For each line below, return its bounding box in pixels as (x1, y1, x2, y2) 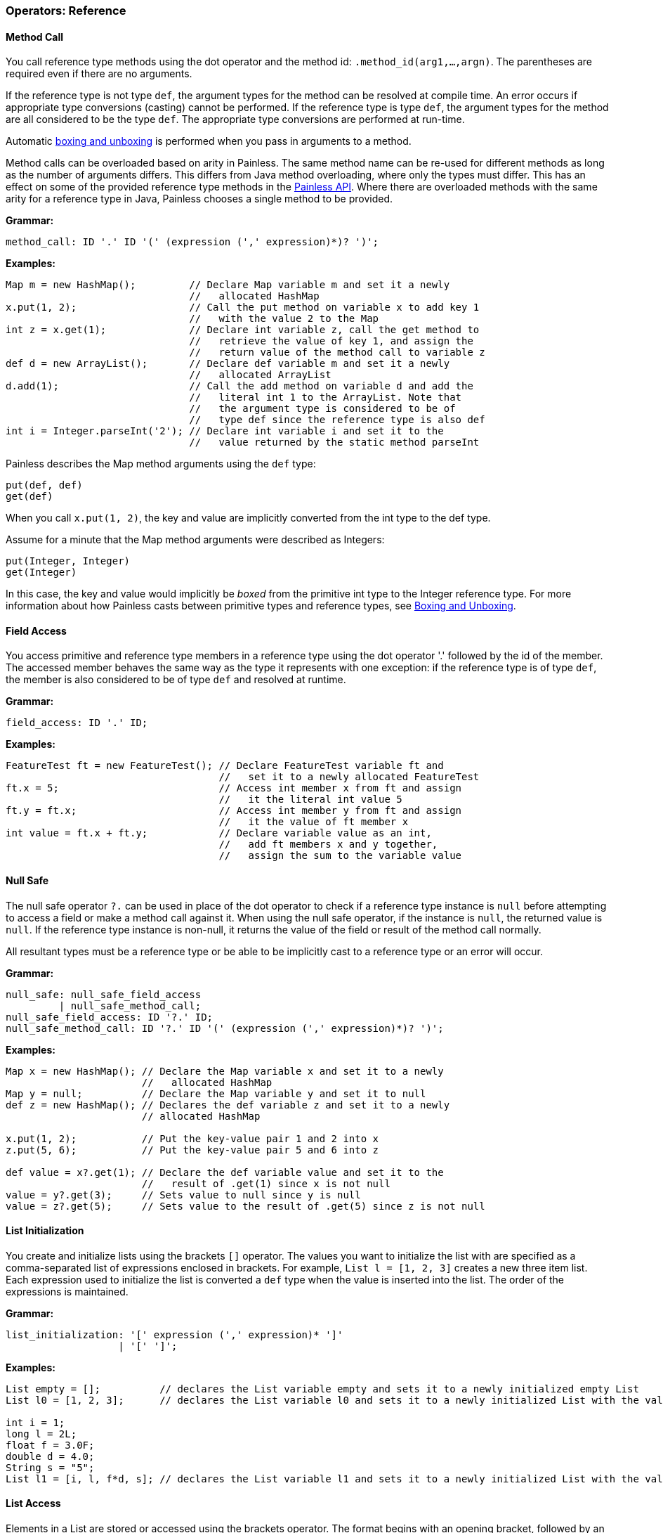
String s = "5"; (6, 1461, 95, 1473)
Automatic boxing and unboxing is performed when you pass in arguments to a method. (6, 135, 412, 148)
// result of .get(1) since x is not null (141, 1177, 390, 1189)
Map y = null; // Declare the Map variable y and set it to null (6, 1087, 426, 1099)
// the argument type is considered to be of (189, 403, 456, 415)
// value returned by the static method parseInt (189, 436, 480, 448)
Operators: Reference (6, 4, 126, 18)
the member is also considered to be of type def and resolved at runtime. (6, 673, 346, 686)
